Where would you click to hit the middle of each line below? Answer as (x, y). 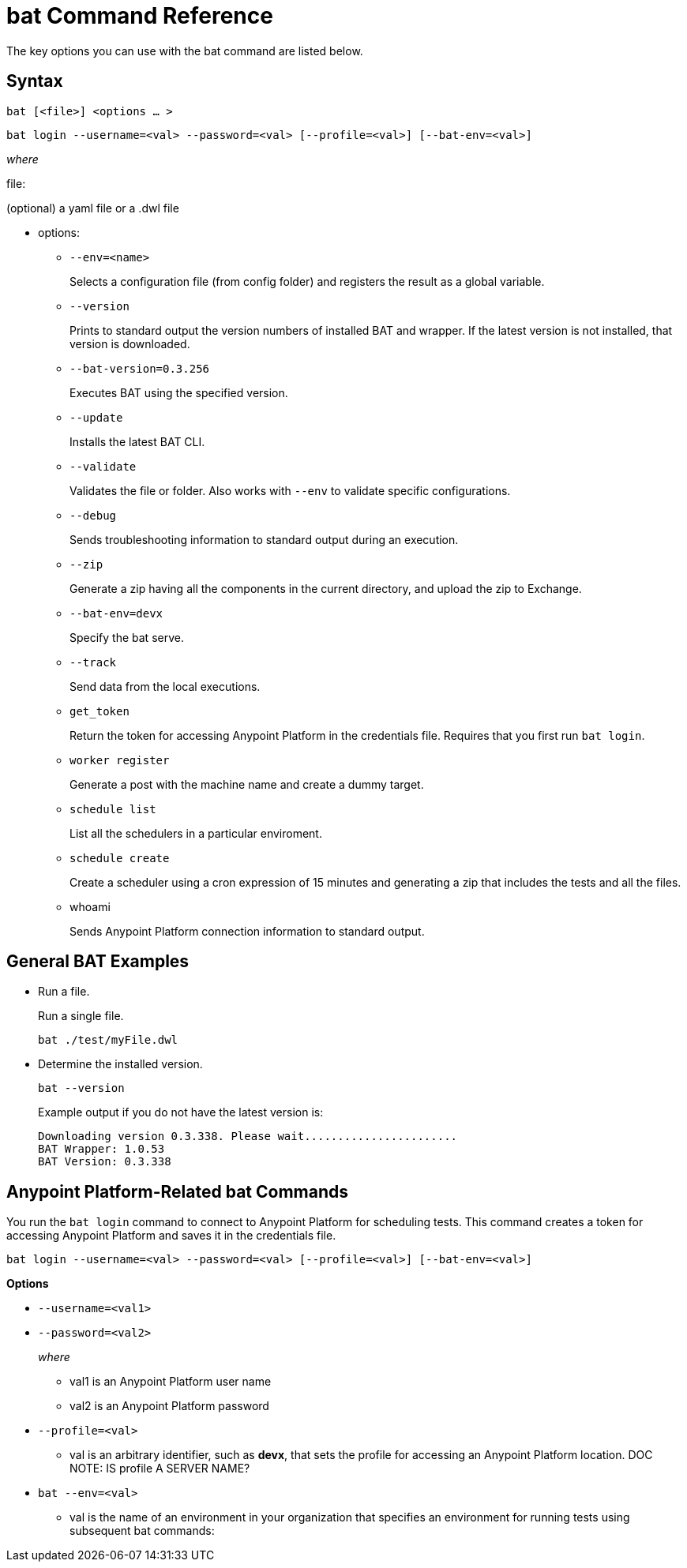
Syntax (35, 81)
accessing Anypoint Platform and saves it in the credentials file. (171, 1236)
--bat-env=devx (116, 613)
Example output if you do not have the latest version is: (181, 1112)
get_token (99, 711)
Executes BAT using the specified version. (179, 392)
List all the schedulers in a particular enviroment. (196, 833)
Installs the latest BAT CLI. (137, 441)
